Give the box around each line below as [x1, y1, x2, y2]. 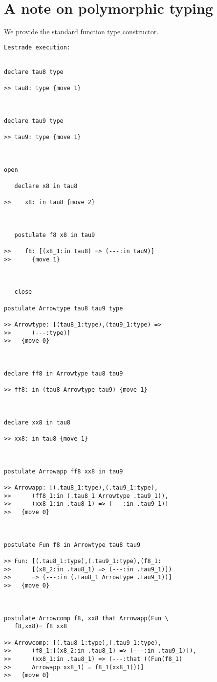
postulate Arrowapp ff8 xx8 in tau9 [4, 468, 123, 475]
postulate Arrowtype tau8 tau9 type [4, 305, 123, 312]
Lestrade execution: [4, 44, 71, 51]
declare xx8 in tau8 [4, 419, 71, 426]
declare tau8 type [4, 68, 64, 75]
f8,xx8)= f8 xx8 [14, 623, 67, 630]
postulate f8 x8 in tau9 [14, 231, 95, 238]
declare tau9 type [4, 117, 64, 124]
